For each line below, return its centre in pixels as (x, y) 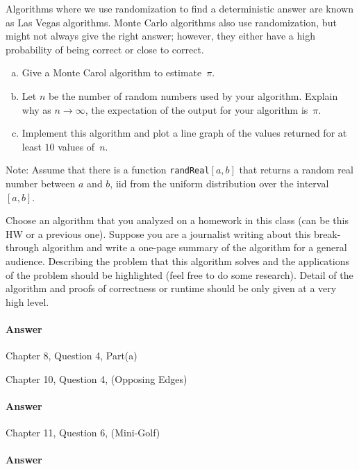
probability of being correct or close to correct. (105, 49)
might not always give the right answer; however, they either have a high (160, 36)
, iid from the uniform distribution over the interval (219, 183)
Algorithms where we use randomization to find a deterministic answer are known (180, 8)
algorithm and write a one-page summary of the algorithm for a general (194, 247)
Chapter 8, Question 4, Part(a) (72, 356)
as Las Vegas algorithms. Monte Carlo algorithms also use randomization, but (171, 22)
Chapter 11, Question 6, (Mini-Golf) (83, 433)
